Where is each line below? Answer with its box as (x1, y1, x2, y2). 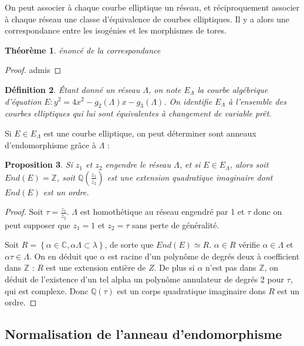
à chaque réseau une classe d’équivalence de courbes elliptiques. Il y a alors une (5, 12, 290, 25)
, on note (148, 83, 181, 95)
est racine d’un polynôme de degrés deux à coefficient (107, 249, 300, 262)
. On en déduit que (29, 249, 97, 262)
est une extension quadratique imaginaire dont (107, 171, 273, 183)
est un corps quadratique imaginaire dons (117, 284, 266, 297)
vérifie (238, 238, 260, 251)
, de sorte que (104, 238, 154, 251)
